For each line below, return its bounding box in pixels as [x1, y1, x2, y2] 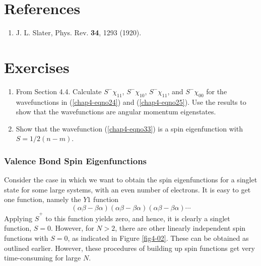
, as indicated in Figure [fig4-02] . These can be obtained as [68, 232, 249, 243]
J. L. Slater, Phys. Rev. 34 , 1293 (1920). [16, 27, 142, 38]
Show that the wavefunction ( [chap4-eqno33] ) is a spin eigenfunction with [16, 123, 243, 134]
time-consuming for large [4, 252, 81, 263]
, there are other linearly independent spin [115, 223, 246, 233]
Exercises [4, 56, 70, 77]
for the [206, 86, 227, 96]
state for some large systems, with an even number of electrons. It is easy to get [4, 184, 251, 194]
